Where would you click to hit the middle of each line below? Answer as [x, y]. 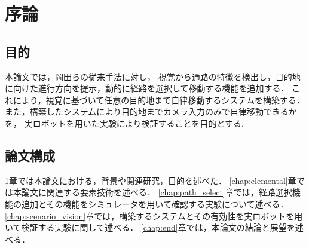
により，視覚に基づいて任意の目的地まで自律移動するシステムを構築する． [159, 99]
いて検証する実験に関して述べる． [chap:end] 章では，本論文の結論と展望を [150, 227]
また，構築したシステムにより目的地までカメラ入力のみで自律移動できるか [151, 111]
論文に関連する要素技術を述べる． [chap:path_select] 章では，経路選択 [157, 192]
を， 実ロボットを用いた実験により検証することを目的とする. [124, 123]
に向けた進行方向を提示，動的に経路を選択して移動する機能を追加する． [147, 88]
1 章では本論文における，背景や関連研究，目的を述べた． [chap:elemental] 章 [151, 180]
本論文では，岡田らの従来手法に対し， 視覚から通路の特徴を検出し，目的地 [153, 76]
